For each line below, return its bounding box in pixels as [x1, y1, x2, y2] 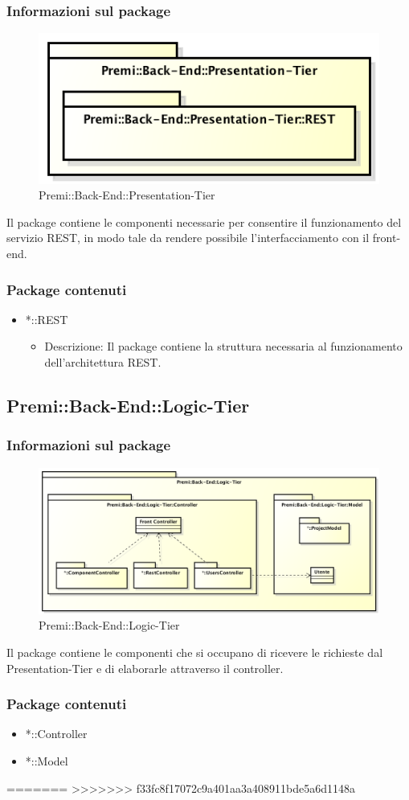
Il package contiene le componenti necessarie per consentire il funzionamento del [6, 213, 402, 230]
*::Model [25, 752, 68, 769]
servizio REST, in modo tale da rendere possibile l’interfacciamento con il [6, 229, 370, 246]
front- [372, 229, 401, 246]
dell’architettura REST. [44, 354, 162, 370]
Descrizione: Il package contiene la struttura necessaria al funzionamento [44, 338, 403, 355]
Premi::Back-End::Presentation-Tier [39, 187, 215, 203]
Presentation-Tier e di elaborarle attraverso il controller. [6, 659, 284, 676]
